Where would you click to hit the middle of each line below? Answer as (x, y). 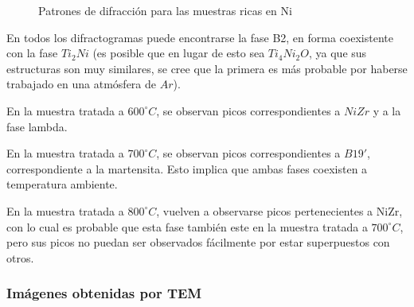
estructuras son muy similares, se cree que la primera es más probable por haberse (207, 68)
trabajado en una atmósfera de (82, 84)
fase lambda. (37, 126)
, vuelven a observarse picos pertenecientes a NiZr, (279, 210)
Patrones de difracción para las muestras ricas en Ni (165, 10)
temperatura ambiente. (62, 184)
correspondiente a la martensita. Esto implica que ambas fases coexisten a (187, 168)
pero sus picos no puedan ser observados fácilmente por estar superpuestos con (198, 242)
